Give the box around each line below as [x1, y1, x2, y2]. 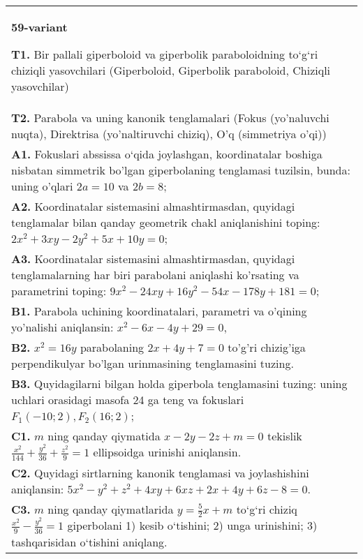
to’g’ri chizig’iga [228, 339, 306, 355]
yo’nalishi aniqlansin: [11, 319, 114, 335]
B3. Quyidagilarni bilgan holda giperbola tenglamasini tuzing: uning [11, 375, 348, 392]
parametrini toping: [11, 283, 107, 299]
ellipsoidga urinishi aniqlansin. [93, 444, 242, 460]
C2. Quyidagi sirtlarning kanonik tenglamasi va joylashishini [11, 464, 309, 481]
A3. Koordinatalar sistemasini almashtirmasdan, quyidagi [11, 251, 295, 267]
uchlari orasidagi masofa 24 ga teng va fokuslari [11, 392, 244, 408]
